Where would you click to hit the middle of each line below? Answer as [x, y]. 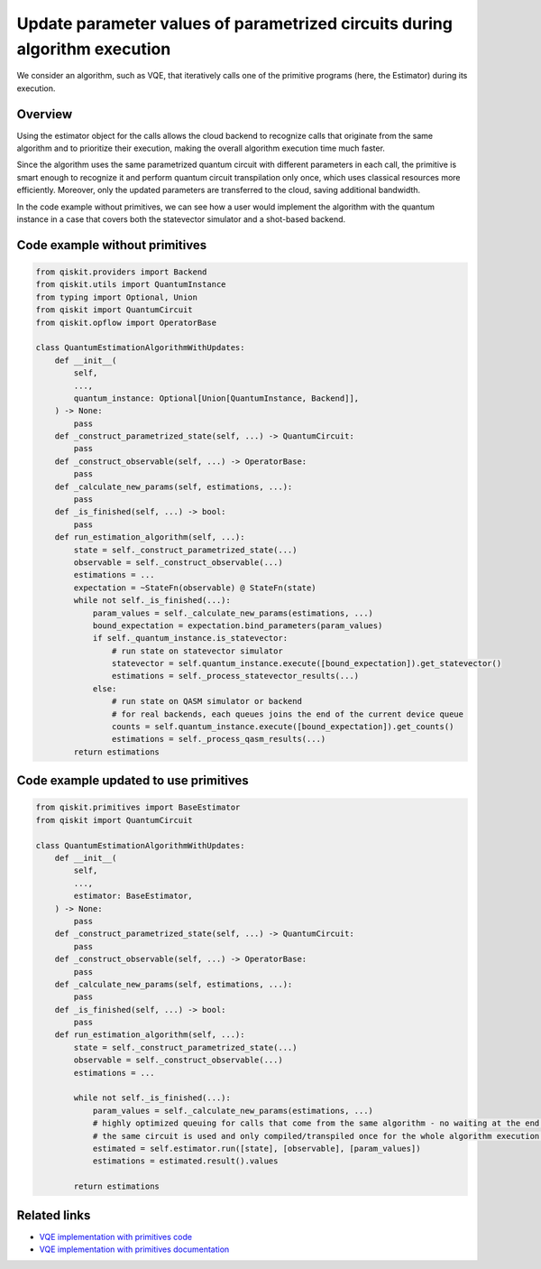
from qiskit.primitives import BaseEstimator [138, 807]
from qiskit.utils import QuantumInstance [131, 285]
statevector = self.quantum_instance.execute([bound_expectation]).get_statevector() [307, 664]
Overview [45, 114]
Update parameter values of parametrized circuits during [234, 23]
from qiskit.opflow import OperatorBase [126, 322]
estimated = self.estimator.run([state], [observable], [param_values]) [257, 1148]
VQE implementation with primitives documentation [134, 1249]
